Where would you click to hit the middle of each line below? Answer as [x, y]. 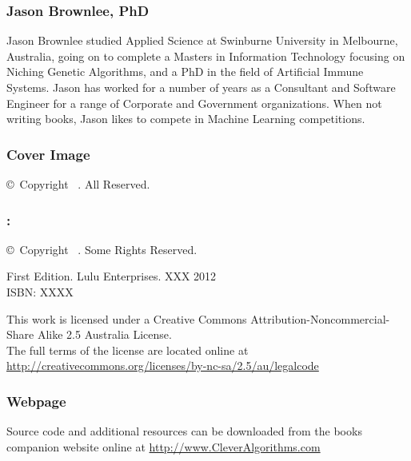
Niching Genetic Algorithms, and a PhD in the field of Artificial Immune [185, 72]
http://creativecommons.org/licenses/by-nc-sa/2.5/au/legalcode [163, 366]
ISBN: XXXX [40, 292]
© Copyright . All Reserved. [78, 184]
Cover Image [48, 154]
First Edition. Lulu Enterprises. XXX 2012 [112, 276]
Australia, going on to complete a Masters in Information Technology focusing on [206, 56]
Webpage [36, 401]
